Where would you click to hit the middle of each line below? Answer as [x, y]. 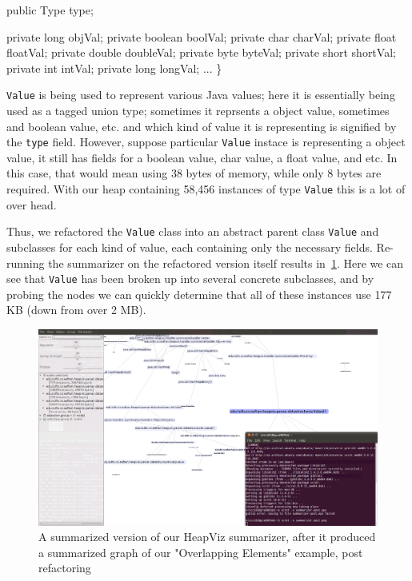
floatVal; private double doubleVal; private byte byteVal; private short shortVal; [201, 52]
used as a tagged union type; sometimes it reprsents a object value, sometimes [198, 111]
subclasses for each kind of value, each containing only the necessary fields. [190, 247]
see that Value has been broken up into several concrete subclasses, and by [190, 279]
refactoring [65, 568]
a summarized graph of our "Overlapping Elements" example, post [201, 552]
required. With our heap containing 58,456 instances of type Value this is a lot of [206, 189]
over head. [32, 204]
